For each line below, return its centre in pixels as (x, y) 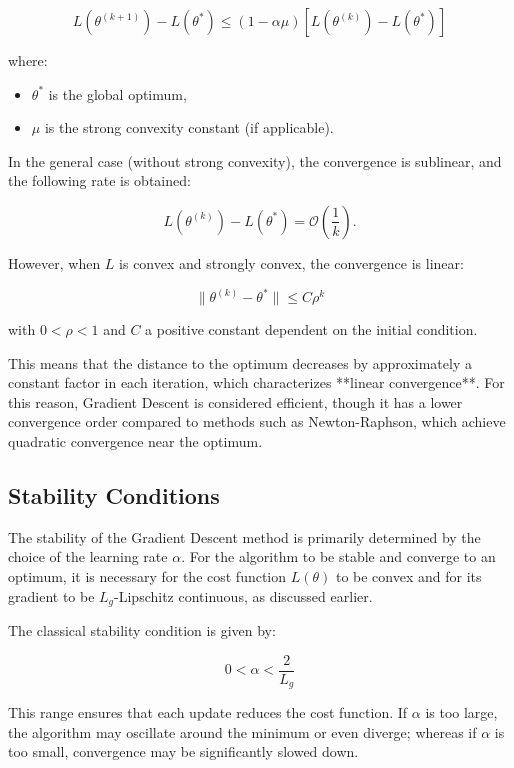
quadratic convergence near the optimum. (135, 441)
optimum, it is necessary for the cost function (147, 576)
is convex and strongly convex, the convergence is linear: (291, 262)
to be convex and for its (408, 576)
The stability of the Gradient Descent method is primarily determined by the (244, 536)
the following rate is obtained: (99, 180)
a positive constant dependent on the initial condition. (311, 329)
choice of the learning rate (88, 556)
